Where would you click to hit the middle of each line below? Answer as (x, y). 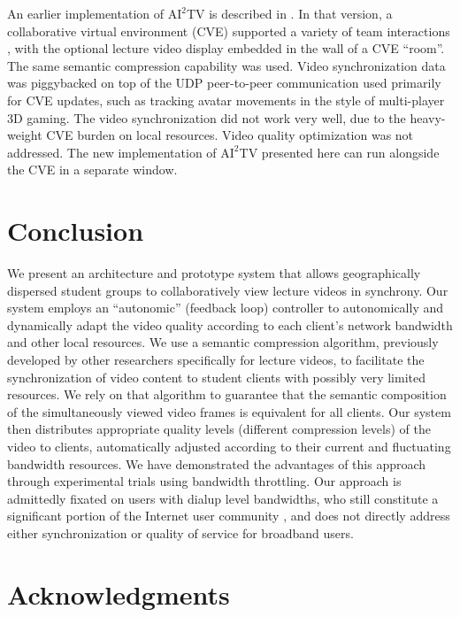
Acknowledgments (119, 594)
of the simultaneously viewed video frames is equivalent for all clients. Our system (229, 411)
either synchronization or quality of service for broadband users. (180, 532)
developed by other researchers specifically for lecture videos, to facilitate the (216, 360)
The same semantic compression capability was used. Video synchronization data (226, 65)
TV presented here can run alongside (339, 152)
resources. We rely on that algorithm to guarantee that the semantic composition (227, 394)
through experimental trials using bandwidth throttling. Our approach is (204, 481)
